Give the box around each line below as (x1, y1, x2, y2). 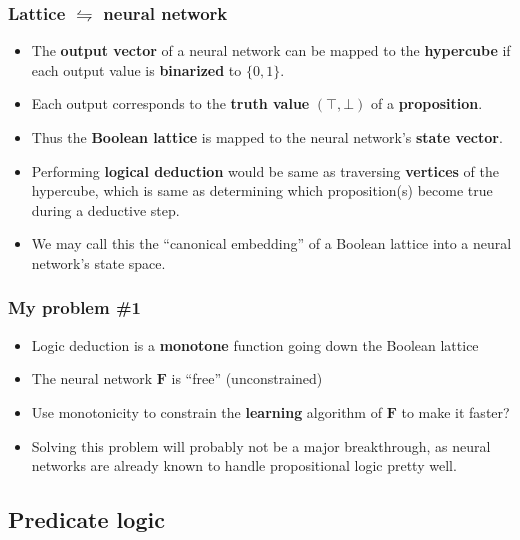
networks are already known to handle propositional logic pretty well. (31, 455, 457, 476)
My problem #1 (8, 295, 141, 320)
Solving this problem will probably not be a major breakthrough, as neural (31, 435, 491, 456)
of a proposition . (371, 93, 483, 114)
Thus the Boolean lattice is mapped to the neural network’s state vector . (31, 127, 503, 147)
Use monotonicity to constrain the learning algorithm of (31, 401, 382, 422)
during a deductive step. (31, 199, 180, 220)
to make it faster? (401, 401, 510, 422)
